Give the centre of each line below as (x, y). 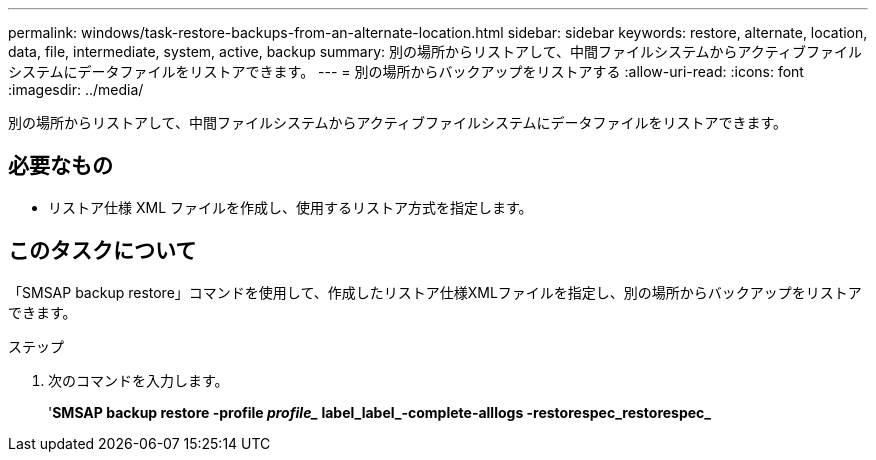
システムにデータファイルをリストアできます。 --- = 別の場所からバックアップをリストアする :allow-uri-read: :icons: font (406, 71)
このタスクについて (102, 251)
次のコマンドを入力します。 (138, 380)
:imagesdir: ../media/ (76, 89)
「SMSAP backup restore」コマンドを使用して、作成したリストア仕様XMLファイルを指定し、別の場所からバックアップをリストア (435, 292)
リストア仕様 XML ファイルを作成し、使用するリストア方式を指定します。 (290, 207)
